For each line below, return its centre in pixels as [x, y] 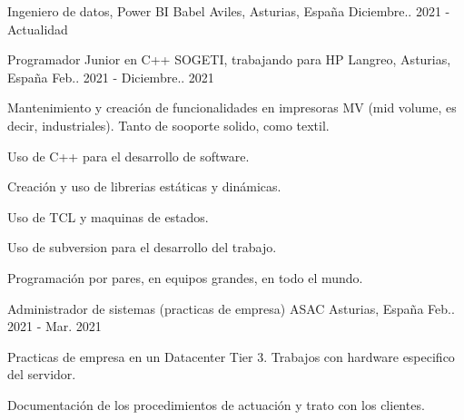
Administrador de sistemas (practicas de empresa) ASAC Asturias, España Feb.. [231, 308]
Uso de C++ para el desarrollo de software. [128, 156]
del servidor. [42, 374]
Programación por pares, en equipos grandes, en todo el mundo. [185, 277]
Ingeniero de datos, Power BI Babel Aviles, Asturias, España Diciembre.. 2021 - [229, 11]
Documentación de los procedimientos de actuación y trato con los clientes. [216, 404]
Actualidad [38, 29]
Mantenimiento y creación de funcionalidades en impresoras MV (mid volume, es [232, 107]
